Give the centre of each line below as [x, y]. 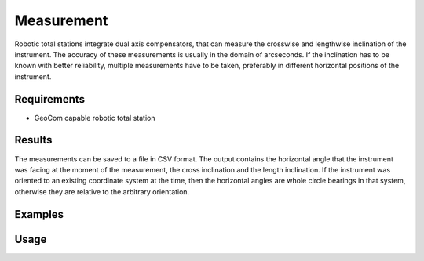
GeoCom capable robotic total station [95, 118]
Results [33, 140]
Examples [39, 214]
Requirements [50, 99]
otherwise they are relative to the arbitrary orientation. [102, 191]
